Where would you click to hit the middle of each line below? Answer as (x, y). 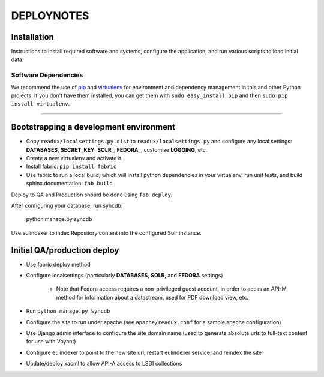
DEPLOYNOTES (50, 16)
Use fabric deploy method (58, 264)
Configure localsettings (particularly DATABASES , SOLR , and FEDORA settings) (124, 276)
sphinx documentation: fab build (70, 184)
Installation (32, 37)
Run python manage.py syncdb (68, 311)
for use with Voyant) (51, 342)
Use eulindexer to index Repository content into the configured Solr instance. (106, 233)
